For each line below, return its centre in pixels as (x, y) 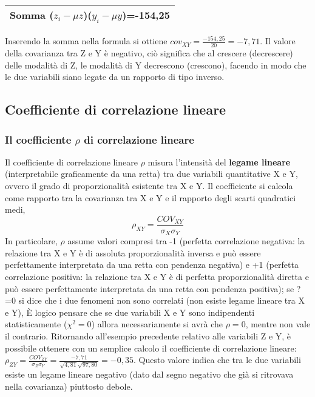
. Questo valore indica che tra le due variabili (217, 360)
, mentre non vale (278, 324)
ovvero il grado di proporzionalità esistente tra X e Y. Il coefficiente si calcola (149, 185)
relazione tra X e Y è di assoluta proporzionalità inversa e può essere (133, 252)
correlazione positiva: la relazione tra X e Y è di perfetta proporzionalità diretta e (157, 277)
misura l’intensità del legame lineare (219, 162)
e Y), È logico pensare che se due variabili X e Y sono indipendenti (130, 312)
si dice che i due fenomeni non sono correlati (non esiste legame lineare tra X (161, 300)
